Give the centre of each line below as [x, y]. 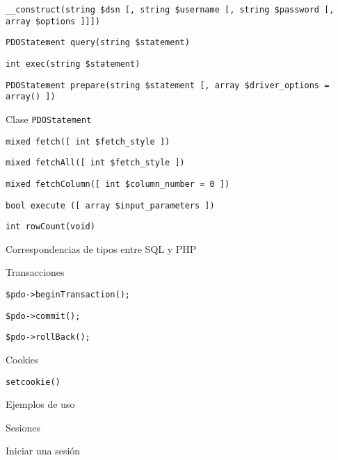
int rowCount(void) [50, 227]
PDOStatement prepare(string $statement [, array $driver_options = [168, 85]
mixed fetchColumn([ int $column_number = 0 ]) [118, 184]
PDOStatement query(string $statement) [98, 43]
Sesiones [23, 427]
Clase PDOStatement [49, 118]
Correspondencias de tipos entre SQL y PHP [101, 248]
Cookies [22, 360]
